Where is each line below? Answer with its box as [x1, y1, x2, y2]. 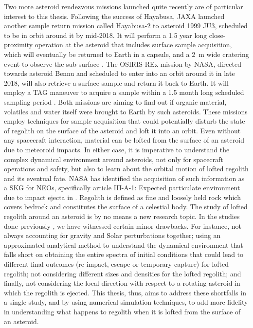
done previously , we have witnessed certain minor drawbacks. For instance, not [4, 220, 242, 231]
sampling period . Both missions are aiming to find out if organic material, [4, 96, 227, 107]
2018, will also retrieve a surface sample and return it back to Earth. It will [4, 77, 229, 88]
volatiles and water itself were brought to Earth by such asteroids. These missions [4, 106, 248, 116]
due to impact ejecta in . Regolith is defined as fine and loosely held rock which [4, 192, 241, 202]
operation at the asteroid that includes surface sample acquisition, [35, 39, 232, 50]
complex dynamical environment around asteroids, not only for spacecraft [4, 154, 223, 164]
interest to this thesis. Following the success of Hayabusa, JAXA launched [4, 11, 225, 21]
